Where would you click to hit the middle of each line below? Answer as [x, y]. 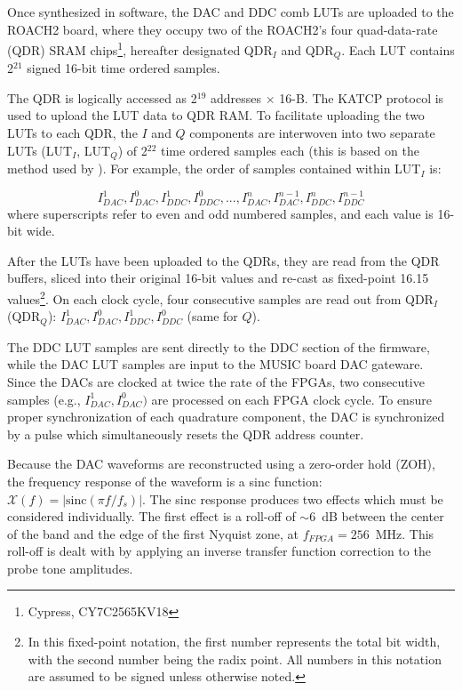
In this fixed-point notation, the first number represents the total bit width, [234, 642]
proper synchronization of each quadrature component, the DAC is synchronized [226, 417]
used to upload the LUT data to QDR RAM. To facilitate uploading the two [216, 115]
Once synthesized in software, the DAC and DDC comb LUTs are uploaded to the [231, 12]
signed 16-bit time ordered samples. [123, 68]
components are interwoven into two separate [312, 133]
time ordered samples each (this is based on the [290, 150]
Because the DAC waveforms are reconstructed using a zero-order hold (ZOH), [221, 464]
